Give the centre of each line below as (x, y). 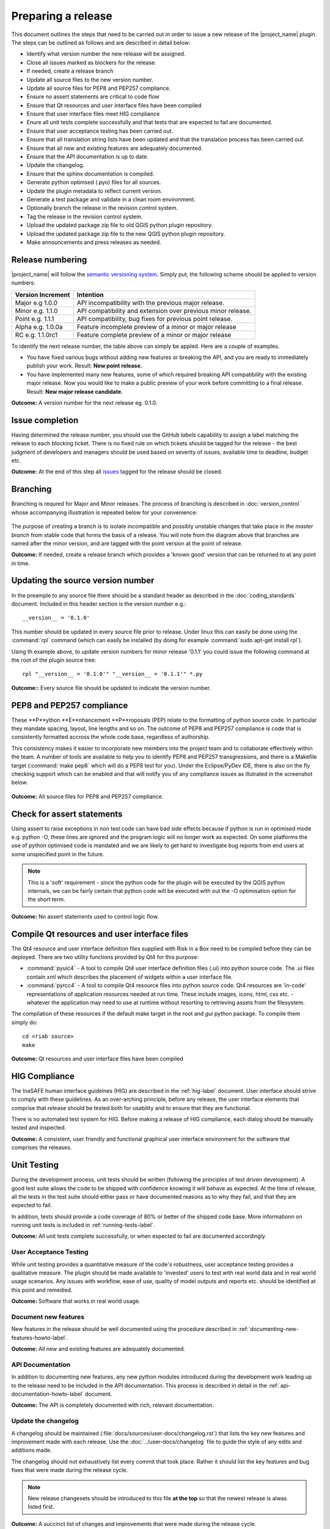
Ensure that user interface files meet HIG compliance (93, 114)
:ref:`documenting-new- (269, 1329)
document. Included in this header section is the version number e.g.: (99, 604)
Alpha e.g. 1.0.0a (39, 327)
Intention (90, 295)
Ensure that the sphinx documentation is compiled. (90, 174)
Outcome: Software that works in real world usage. (76, 1301)
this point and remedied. (42, 1290)
